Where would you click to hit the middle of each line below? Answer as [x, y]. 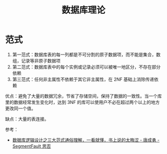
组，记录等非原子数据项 [36, 60]
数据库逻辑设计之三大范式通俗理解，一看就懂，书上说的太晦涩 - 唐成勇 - [86, 140]
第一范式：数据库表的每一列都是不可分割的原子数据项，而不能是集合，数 [86, 54]
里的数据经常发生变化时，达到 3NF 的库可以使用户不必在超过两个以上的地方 [83, 102]
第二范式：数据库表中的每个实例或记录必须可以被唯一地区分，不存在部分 [86, 67]
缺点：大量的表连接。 [27, 119]
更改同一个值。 [20, 108]
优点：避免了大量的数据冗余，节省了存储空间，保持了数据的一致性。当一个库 [83, 96]
